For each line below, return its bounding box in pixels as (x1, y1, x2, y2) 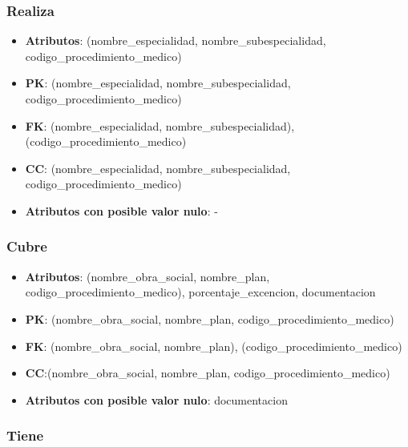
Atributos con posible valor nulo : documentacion (25, 391, 288, 408)
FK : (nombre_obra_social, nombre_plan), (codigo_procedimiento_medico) (25, 337, 402, 354)
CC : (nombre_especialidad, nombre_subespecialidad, (25, 159, 291, 176)
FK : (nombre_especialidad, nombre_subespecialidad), (25, 117, 295, 134)
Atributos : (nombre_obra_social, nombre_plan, (25, 268, 270, 284)
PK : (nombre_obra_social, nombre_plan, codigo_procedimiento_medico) (25, 310, 394, 327)
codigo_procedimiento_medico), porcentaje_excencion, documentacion (25, 284, 376, 300)
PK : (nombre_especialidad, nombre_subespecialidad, (25, 74, 291, 91)
